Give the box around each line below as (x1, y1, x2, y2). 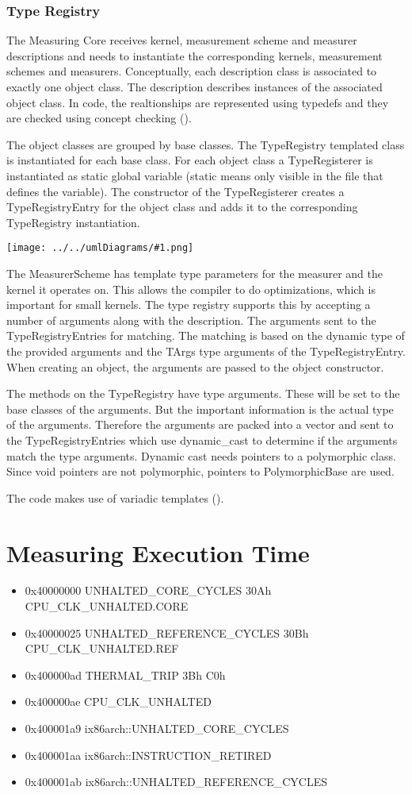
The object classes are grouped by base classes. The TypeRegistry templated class (6, 136, 405, 152)
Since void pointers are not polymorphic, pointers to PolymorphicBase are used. (6, 463, 395, 480)
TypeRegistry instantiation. (6, 214, 140, 230)
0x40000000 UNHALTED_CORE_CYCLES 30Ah (25, 582, 272, 599)
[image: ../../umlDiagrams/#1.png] (6, 242, 194, 254)
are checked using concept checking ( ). (6, 110, 192, 126)
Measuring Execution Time (6, 536, 310, 569)
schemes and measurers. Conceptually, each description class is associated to (6, 63, 377, 79)
